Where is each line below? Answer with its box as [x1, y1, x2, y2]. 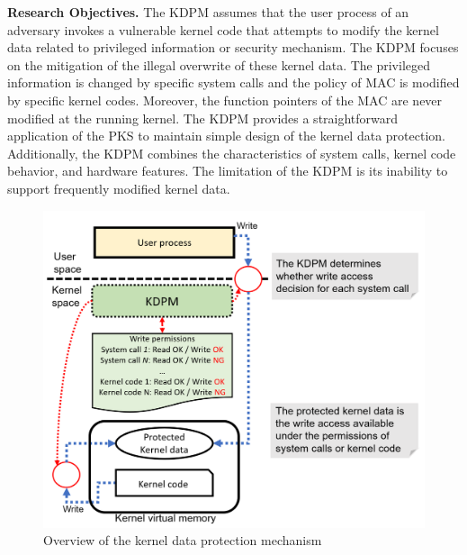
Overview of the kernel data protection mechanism [43, 531, 322, 550]
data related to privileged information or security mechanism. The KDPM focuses [7, 38, 459, 57]
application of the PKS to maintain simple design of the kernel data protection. [7, 126, 445, 145]
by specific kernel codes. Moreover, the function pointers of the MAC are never [7, 90, 443, 109]
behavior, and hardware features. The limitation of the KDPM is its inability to [7, 161, 448, 180]
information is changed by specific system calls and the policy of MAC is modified [7, 73, 460, 92]
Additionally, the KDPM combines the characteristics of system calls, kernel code [7, 143, 456, 162]
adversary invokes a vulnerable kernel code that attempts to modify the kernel [7, 20, 439, 39]
